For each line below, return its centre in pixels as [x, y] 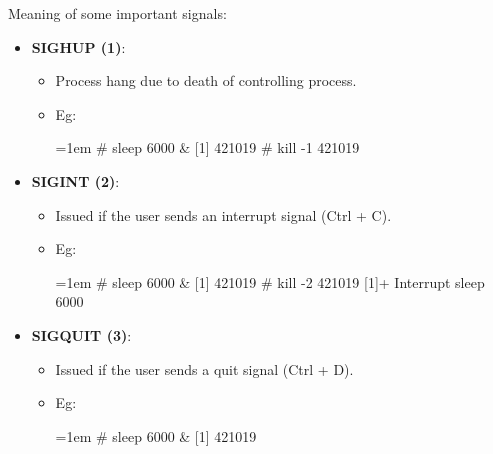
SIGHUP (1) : [78, 46]
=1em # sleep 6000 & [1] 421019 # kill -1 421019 [207, 147]
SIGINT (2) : [75, 180]
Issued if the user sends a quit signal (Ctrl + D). [204, 368]
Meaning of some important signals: [117, 13]
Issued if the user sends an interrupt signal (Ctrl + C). [223, 214]
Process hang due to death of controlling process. [206, 80]
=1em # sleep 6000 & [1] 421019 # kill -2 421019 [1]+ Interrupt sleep [270, 281]
